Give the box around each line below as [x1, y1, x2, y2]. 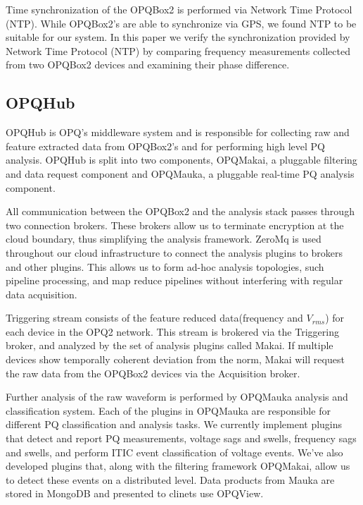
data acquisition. [6, 286, 77, 301]
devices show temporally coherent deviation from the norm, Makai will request [6, 352, 345, 367]
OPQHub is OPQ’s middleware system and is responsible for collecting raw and [6, 125, 350, 140]
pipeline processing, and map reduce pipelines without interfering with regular [6, 273, 343, 288]
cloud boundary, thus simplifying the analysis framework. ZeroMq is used [6, 231, 321, 246]
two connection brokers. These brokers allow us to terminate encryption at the [6, 217, 344, 232]
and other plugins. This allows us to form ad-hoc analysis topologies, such [6, 259, 324, 274]
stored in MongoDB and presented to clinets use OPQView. [6, 486, 264, 501]
